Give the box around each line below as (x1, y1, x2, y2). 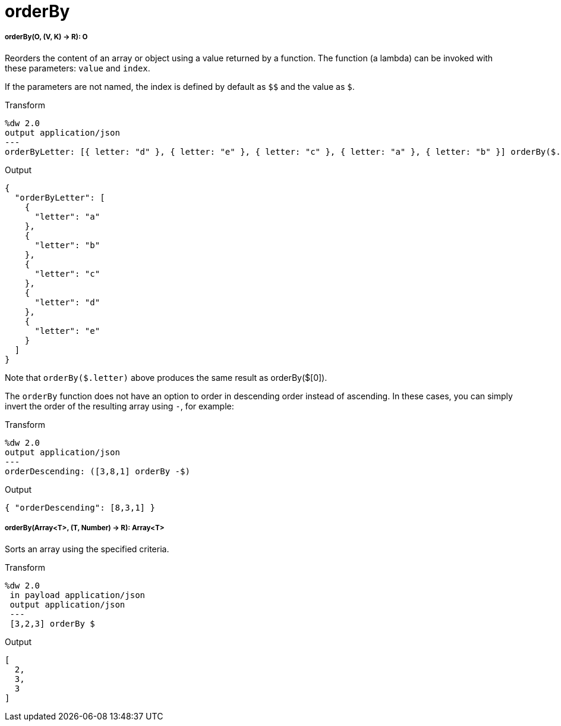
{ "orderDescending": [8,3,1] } (5, 502, 155, 512)
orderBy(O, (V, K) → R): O (5, 33, 88, 42)
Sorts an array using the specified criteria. (5, 543, 169, 554)
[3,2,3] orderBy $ (10, 618, 95, 628)
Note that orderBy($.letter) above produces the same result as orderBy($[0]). (5, 372, 327, 383)
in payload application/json (10, 590, 146, 600)
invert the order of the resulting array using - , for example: (5, 400, 234, 411)
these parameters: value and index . (5, 62, 150, 73)
